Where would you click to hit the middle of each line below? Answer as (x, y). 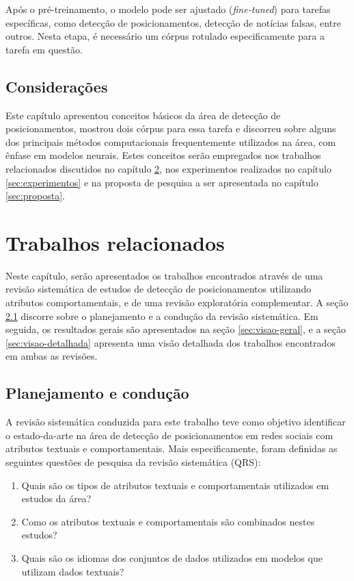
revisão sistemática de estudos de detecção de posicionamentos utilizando (159, 289)
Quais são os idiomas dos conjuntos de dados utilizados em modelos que (172, 557)
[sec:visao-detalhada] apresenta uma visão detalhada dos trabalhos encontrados (171, 342)
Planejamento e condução (97, 393)
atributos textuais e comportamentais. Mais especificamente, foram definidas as (172, 448)
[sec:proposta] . (35, 196)
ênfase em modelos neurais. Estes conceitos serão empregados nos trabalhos (163, 155)
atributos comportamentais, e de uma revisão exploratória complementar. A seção (177, 302)
